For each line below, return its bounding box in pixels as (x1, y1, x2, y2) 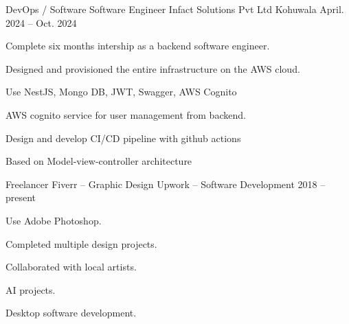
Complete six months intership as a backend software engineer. (5, 38, 270, 53)
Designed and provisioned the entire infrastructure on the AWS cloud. (5, 61, 300, 76)
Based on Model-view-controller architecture (5, 154, 192, 168)
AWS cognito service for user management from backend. (5, 107, 246, 121)
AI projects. (5, 282, 56, 297)
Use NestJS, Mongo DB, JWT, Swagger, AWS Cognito (5, 84, 237, 99)
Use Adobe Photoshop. (5, 213, 102, 227)
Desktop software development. (5, 305, 137, 320)
